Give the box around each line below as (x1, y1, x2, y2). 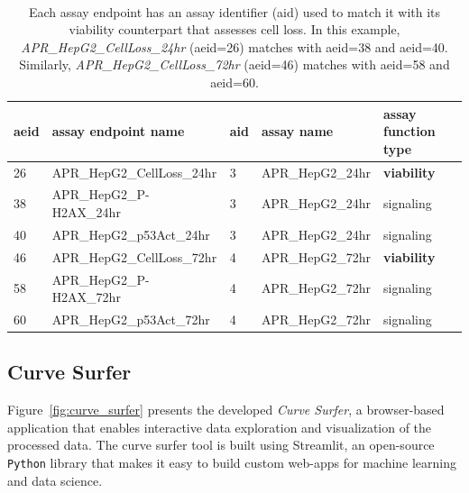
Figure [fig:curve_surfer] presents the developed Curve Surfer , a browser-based (7, 400, 445, 419)
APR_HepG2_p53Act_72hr (51, 310, 210, 328)
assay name (261, 122, 334, 141)
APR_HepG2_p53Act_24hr (51, 224, 210, 243)
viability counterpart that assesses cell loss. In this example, (69, 20, 400, 39)
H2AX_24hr (51, 203, 121, 222)
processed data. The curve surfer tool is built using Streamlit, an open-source (7, 435, 435, 454)
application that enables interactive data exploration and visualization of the (7, 417, 432, 436)
